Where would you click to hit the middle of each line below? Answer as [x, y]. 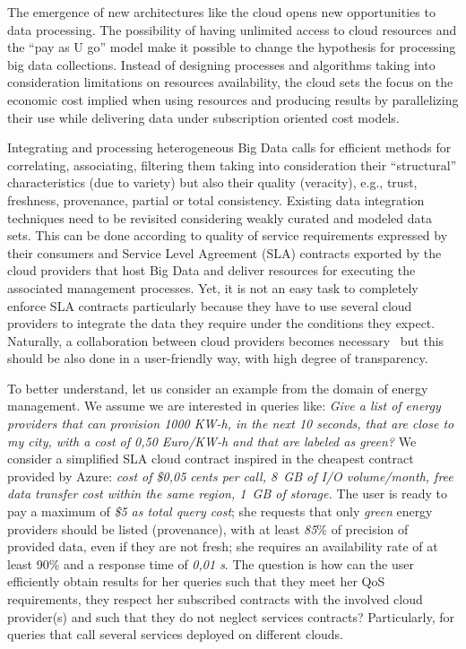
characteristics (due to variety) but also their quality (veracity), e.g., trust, [212, 182]
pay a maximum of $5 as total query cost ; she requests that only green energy [220, 511]
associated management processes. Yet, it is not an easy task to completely [213, 287]
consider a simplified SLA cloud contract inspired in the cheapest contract [211, 459]
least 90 [28, 563]
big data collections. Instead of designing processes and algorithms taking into [221, 64]
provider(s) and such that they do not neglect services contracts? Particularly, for [231, 616]
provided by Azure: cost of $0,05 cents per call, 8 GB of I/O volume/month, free [230, 476]
